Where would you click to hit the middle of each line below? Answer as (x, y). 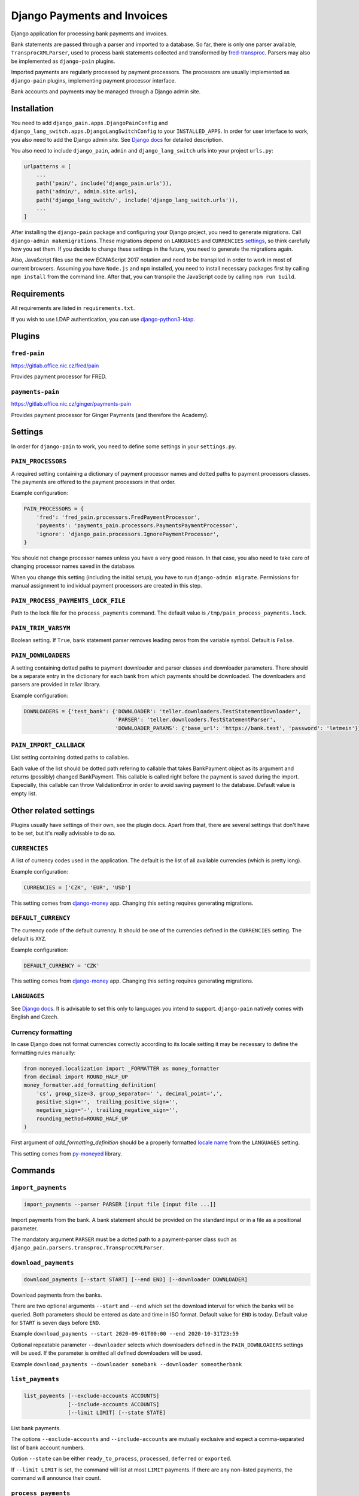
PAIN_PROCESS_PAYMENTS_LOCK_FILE (68, 600)
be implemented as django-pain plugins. (63, 61)
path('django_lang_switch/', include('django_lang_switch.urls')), (137, 200)
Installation (32, 109)
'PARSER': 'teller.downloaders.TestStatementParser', (196, 720)
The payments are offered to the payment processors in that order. (93, 482)
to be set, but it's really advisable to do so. (63, 833)
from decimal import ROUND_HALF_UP (76, 1077)
